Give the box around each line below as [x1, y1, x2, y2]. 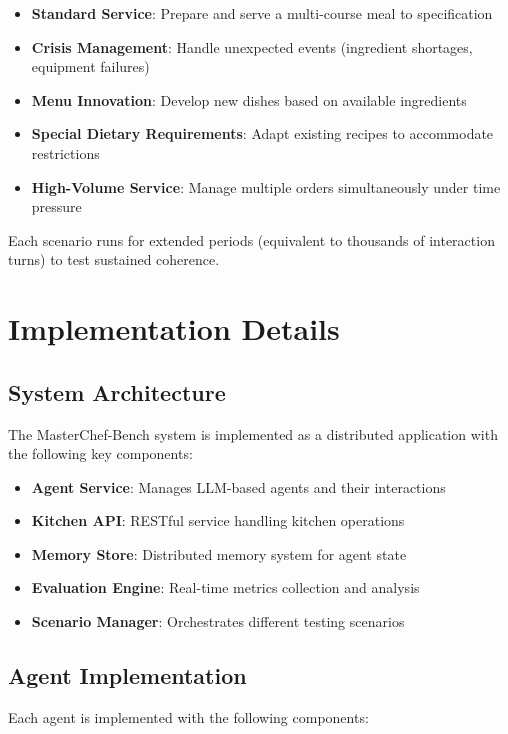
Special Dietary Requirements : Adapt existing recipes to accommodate [31, 123, 494, 144]
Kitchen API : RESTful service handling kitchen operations [31, 510, 405, 531]
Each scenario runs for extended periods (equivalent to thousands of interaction [8, 229, 495, 250]
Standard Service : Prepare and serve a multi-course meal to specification [31, 3, 493, 23]
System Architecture [8, 376, 226, 407]
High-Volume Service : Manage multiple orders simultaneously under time [31, 176, 501, 197]
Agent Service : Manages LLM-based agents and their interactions [31, 476, 446, 497]
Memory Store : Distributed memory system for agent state [31, 543, 407, 564]
